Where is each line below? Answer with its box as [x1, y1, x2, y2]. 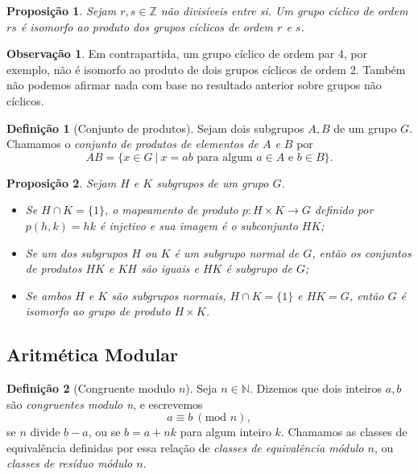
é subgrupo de [226, 260, 292, 277]
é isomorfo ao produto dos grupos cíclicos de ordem [20, 18, 274, 35]
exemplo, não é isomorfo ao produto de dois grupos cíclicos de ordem [6, 60, 347, 77]
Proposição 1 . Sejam [6, 2, 117, 19]
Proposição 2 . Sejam [6, 174, 117, 191]
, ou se [88, 423, 121, 440]
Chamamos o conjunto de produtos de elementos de [6, 135, 259, 152]
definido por [314, 201, 374, 218]
